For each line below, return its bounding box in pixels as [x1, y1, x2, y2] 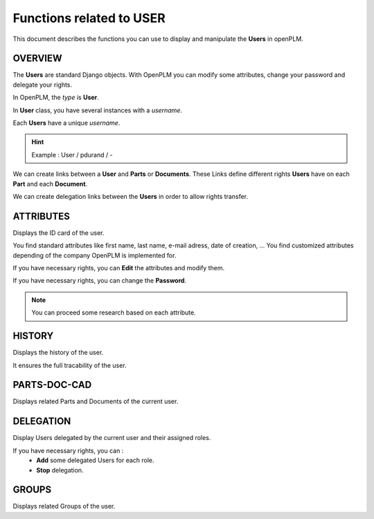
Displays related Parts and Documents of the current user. [12, 397, 179, 405]
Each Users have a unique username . [12, 118, 121, 127]
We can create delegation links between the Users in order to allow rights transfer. [12, 192, 249, 200]
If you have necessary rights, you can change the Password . [12, 276, 187, 285]
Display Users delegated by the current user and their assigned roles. [12, 434, 211, 442]
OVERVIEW [12, 53, 62, 64]
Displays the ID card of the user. [12, 229, 105, 237]
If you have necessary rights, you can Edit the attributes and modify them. [12, 264, 225, 272]
